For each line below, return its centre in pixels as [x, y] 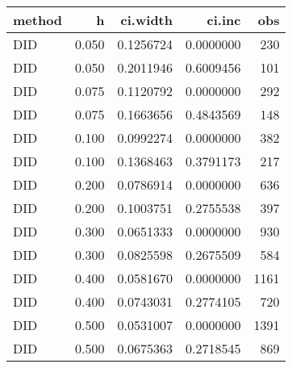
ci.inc [224, 20]
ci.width [146, 20]
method [38, 20]
